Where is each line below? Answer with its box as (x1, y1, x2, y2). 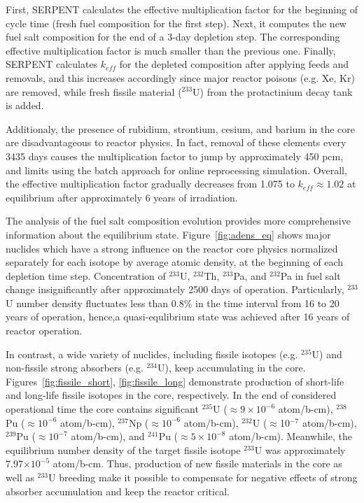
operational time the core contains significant (6, 402, 199, 416)
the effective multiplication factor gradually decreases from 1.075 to (6, 176, 295, 191)
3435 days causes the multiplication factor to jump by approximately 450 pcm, (6, 148, 344, 163)
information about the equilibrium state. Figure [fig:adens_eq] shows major (6, 227, 331, 241)
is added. (6, 98, 44, 113)
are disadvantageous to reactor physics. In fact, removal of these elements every (6, 135, 346, 150)
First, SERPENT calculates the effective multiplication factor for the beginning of (6, 2, 358, 16)
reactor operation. (6, 323, 83, 338)
